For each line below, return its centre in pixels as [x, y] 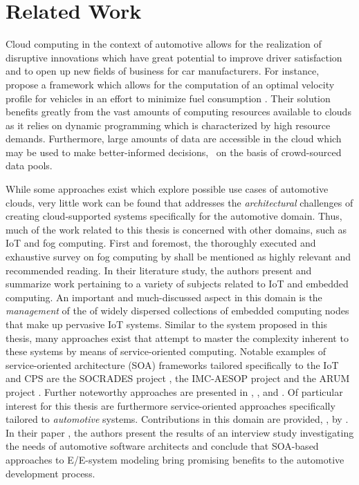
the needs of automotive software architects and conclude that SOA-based [162, 446]
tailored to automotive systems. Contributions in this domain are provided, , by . [177, 419]
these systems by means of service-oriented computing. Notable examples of [166, 351]
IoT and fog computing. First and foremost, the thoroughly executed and [161, 243]
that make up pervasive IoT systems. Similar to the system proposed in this [167, 324]
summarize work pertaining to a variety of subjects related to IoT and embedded [177, 284]
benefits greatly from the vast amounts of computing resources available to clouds [178, 112]
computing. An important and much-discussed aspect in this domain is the [164, 297]
